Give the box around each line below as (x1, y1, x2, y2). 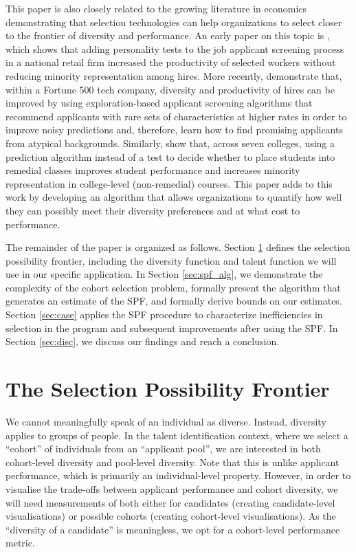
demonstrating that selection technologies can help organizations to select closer (5, 14, 342, 29)
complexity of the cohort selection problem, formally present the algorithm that (5, 280, 341, 294)
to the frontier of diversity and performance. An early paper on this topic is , (5, 28, 330, 43)
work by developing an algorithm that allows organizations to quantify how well (5, 190, 342, 204)
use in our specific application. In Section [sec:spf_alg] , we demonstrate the (5, 267, 323, 281)
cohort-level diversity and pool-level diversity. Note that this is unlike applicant (5, 454, 340, 469)
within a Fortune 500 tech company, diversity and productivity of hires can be (5, 82, 335, 96)
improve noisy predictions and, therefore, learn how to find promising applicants (5, 122, 343, 137)
